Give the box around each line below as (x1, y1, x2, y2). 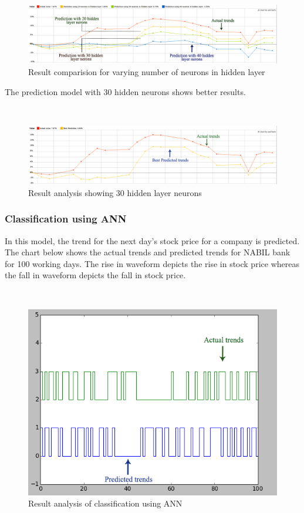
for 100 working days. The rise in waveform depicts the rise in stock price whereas (5, 257, 299, 269)
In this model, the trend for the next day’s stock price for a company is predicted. (5, 234, 300, 247)
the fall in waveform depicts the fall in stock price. (5, 269, 186, 281)
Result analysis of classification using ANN (28, 497, 183, 509)
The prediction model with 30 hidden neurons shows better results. (5, 85, 246, 97)
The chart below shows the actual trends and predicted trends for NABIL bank (5, 246, 291, 258)
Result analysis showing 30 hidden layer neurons (28, 186, 202, 198)
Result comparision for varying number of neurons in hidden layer (28, 66, 265, 78)
